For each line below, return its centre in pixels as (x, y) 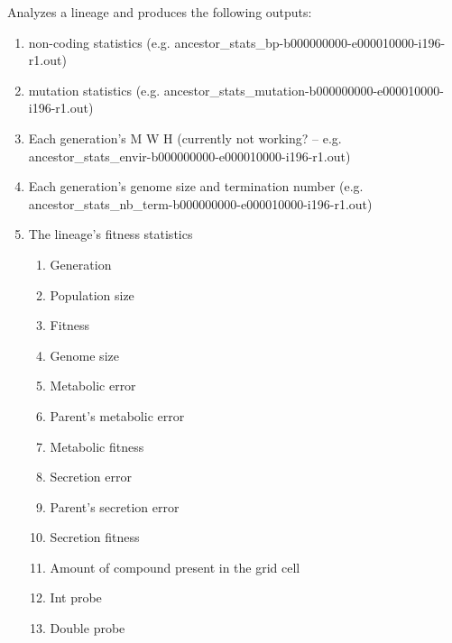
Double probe (88, 628)
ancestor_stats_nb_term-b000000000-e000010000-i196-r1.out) (200, 203)
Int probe (76, 597)
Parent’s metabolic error (117, 415)
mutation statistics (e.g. (94, 90)
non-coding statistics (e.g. (99, 42)
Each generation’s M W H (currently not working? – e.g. (185, 138)
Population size (92, 294)
